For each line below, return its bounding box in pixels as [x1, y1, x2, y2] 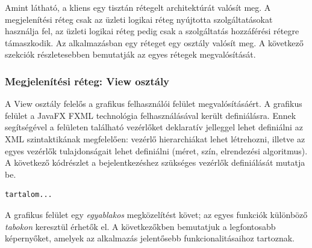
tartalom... [5, 190, 52, 199]
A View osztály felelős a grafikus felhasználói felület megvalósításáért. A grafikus [5, 97, 302, 110]
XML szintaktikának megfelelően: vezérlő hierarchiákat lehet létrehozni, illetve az [5, 132, 305, 145]
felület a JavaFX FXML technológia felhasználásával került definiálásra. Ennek [5, 109, 296, 121]
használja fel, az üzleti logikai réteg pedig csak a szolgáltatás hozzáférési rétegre [5, 25, 299, 37]
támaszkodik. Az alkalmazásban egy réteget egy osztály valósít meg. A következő [5, 36, 304, 49]
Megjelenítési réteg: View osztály [5, 73, 170, 88]
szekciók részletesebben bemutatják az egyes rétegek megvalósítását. [5, 48, 256, 61]
